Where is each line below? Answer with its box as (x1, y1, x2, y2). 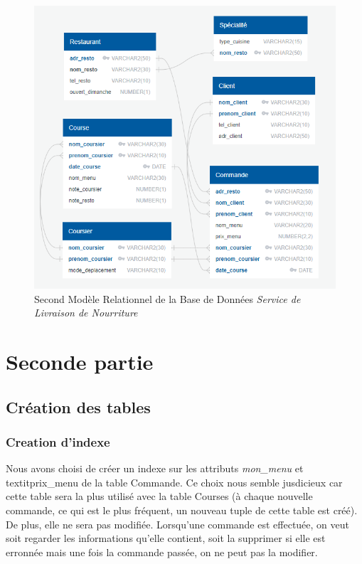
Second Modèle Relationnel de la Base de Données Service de (34, 291, 301, 306)
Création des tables (6, 395, 151, 417)
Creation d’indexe (6, 432, 110, 450)
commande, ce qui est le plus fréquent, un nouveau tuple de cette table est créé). (6, 502, 358, 517)
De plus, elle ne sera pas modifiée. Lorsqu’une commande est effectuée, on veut (6, 516, 349, 531)
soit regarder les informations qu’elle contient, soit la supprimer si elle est (6, 531, 326, 546)
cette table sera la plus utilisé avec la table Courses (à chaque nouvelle (6, 489, 313, 504)
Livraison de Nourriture (34, 305, 138, 320)
